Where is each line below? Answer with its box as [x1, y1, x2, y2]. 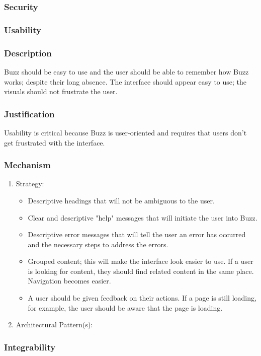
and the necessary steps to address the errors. [28, 239, 168, 249]
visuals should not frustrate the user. [4, 86, 118, 97]
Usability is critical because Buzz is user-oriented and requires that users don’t [4, 127, 247, 137]
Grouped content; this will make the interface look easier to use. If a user [28, 256, 253, 266]
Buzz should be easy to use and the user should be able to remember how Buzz [4, 66, 249, 77]
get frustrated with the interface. [4, 137, 105, 148]
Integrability [4, 340, 56, 353]
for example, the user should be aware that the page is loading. [28, 302, 223, 313]
